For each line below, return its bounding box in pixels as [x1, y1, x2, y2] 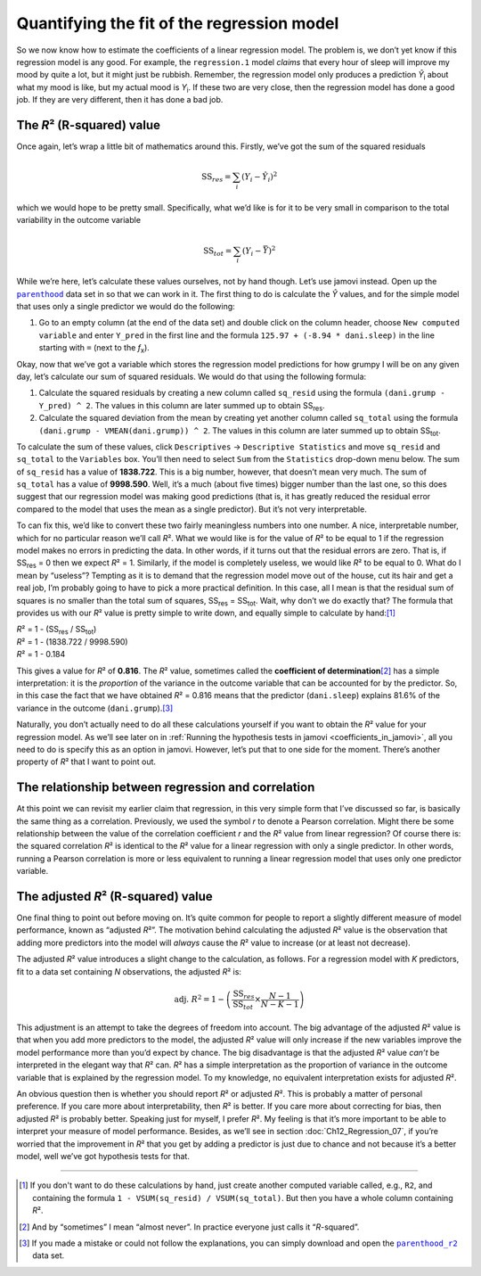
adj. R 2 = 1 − [174, 992, 224, 1005]
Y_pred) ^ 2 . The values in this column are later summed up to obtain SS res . [38, 399, 325, 413]
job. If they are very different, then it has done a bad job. [16, 95, 224, 105]
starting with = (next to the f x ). [38, 342, 151, 355]
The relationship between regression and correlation [16, 780, 315, 795]
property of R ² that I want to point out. [16, 756, 156, 767]
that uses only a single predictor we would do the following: [16, 301, 235, 311]
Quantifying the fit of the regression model [16, 13, 339, 33]
